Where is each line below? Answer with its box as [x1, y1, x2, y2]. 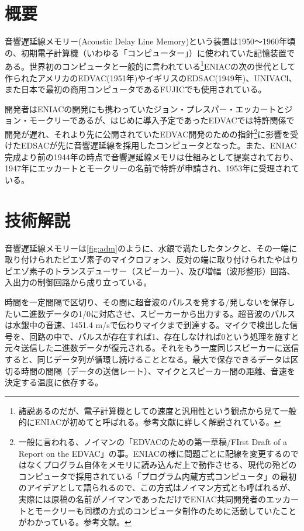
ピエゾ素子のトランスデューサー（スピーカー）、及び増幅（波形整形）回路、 [5, 264, 295, 277]
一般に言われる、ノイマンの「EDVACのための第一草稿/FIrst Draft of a [18, 436, 287, 447]
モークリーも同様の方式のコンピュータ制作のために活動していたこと [34, 504, 297, 516]
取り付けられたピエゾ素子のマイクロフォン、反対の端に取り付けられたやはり [5, 253, 299, 265]
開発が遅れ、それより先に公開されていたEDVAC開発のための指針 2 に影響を [5, 126, 291, 140]
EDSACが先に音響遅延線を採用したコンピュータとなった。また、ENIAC [20, 139, 297, 151]
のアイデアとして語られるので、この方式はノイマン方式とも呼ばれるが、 [18, 481, 296, 494]
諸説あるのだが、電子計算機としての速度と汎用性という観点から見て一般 [18, 404, 297, 416]
